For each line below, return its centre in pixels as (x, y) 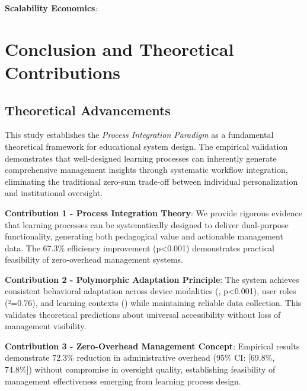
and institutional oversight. (54, 193)
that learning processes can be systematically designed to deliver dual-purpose (147, 224)
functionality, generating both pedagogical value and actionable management (144, 236)
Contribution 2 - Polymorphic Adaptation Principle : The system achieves (152, 279)
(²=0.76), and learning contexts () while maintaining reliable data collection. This (153, 303)
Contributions (63, 72)
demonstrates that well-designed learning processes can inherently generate (141, 158)
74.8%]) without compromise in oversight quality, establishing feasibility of (140, 369)
